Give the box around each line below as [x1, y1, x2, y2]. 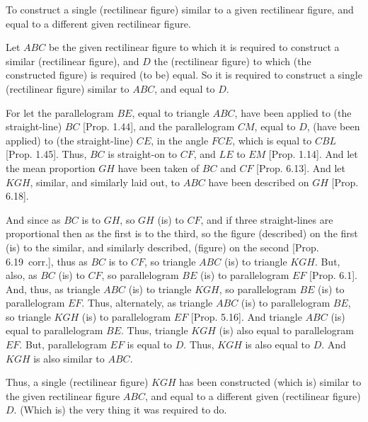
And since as [6, 212, 61, 227]
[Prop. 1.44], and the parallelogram [83, 119, 235, 134]
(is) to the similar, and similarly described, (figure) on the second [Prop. [6, 239, 319, 254]
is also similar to [33, 350, 105, 365]
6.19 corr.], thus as [6, 253, 88, 268]
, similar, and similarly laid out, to [30, 174, 180, 189]
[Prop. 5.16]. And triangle [190, 309, 302, 324]
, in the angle [151, 132, 209, 147]
